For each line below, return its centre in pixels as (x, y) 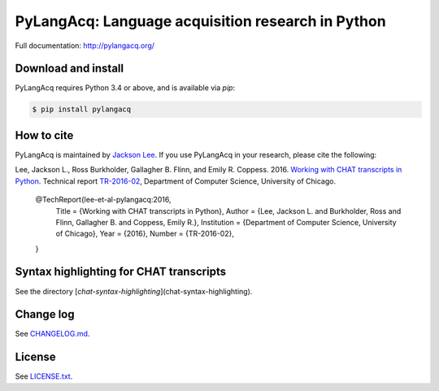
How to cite (44, 135)
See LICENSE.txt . (44, 376)
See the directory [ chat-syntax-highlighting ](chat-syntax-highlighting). (134, 291)
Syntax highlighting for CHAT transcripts (121, 272)
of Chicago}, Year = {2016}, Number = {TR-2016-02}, (145, 234)
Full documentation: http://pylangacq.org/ (85, 46)
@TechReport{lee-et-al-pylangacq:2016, (103, 200)
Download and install (70, 69)
